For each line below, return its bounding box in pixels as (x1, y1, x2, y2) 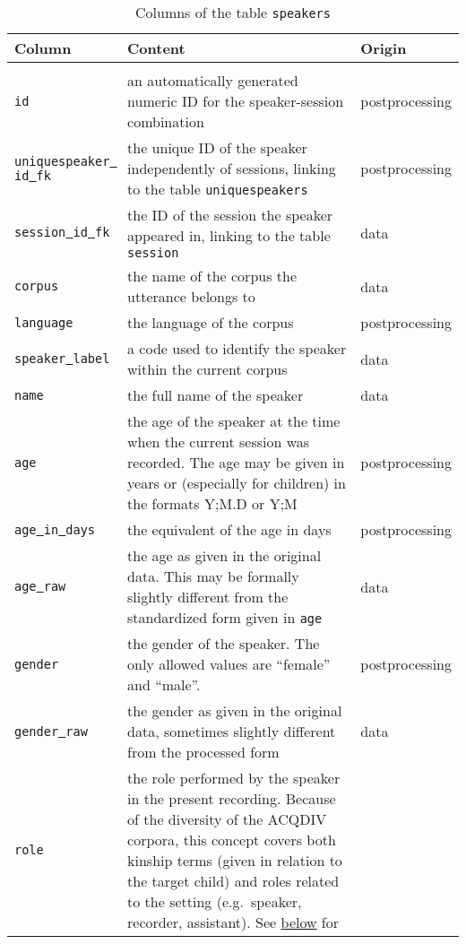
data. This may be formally (127, 566, 299, 586)
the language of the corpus (127, 312, 294, 333)
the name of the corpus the (127, 265, 298, 286)
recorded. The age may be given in (127, 452, 345, 472)
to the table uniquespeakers (127, 178, 308, 199)
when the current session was (127, 431, 310, 452)
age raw (14, 579, 66, 593)
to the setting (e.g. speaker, (127, 891, 302, 912)
